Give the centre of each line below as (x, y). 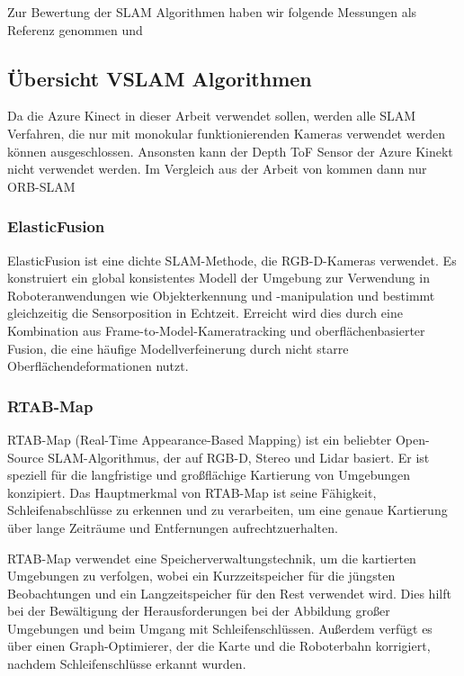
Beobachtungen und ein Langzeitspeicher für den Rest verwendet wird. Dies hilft (229, 593)
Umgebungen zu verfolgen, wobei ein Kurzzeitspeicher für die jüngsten (201, 576)
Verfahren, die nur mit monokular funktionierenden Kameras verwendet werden (226, 133)
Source (26, 457)
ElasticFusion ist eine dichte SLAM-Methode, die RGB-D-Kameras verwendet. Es (232, 260)
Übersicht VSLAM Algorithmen (160, 78)
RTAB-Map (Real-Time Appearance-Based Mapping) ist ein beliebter (200, 439)
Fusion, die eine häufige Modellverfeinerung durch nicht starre (178, 348)
